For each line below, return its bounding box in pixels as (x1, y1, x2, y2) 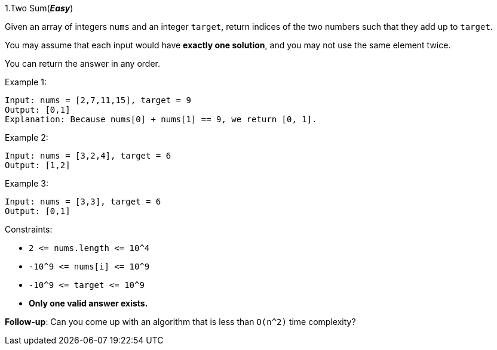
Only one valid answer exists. (29, 298, 148, 308)
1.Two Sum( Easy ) (5, 3, 73, 13)
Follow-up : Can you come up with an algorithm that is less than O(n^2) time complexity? (5, 317, 356, 327)
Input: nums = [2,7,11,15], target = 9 (5, 95, 191, 105)
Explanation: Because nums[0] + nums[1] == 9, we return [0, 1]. (5, 114, 317, 124)
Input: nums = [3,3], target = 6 (5, 197, 161, 206)
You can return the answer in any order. (5, 58, 160, 69)
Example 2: (5, 132, 48, 143)
